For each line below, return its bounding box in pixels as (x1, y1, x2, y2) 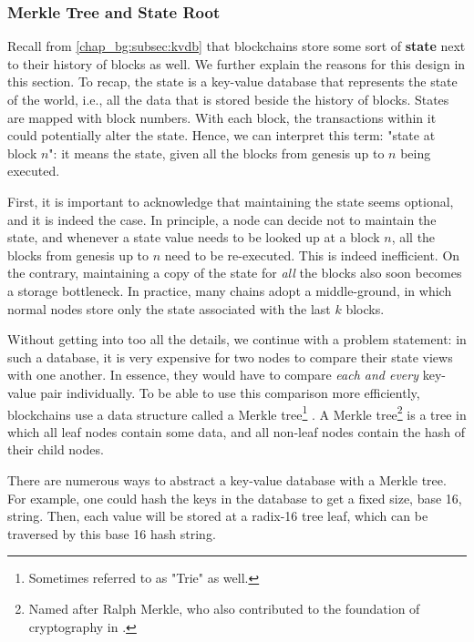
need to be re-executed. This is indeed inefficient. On (164, 245, 460, 264)
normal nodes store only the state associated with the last (7, 299, 331, 318)
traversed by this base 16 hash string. (7, 524, 216, 543)
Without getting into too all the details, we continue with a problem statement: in (7, 330, 467, 349)
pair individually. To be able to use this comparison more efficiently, (40, 382, 420, 402)
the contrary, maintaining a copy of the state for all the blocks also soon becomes (7, 263, 462, 282)
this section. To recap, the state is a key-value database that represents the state (7, 72, 458, 91)
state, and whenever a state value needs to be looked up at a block (7, 228, 380, 247)
